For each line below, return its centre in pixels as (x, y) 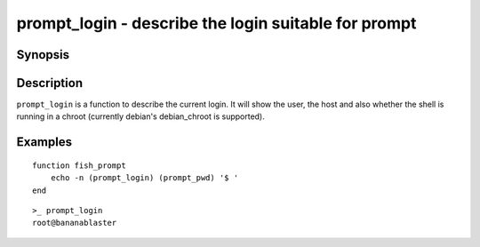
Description (50, 83)
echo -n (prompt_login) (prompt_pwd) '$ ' (144, 178)
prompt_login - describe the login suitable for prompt (216, 23)
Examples (44, 142)
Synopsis (43, 55)
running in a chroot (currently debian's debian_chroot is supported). (141, 116)
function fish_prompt (79, 165)
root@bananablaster (75, 223)
